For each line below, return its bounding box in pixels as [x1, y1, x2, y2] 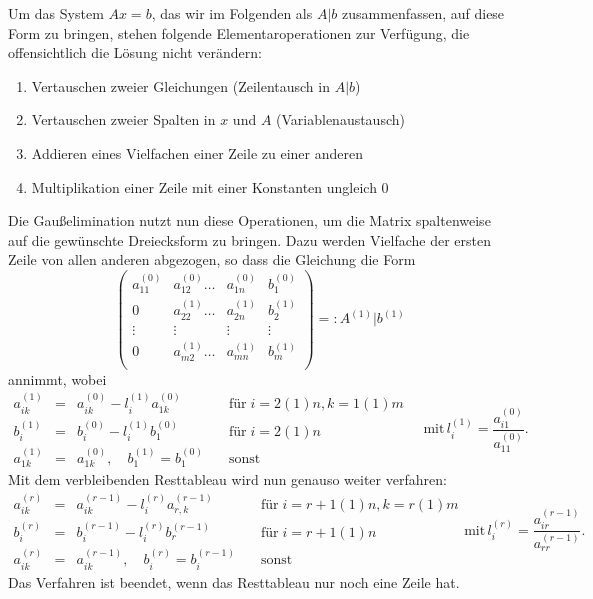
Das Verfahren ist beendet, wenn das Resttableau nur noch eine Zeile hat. [8, 571, 460, 592]
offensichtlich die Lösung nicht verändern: [8, 42, 262, 63]
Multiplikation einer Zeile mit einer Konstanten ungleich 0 [31, 176, 389, 197]
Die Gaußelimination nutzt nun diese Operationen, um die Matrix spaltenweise [8, 210, 491, 231]
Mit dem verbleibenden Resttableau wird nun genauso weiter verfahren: [8, 469, 447, 490]
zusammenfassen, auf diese [342, 3, 505, 23]
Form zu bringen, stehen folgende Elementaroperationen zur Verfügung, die [8, 22, 470, 43]
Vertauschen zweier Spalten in [31, 109, 216, 130]
